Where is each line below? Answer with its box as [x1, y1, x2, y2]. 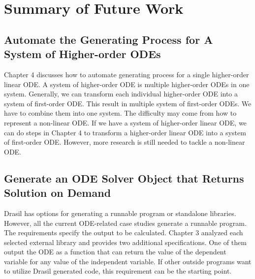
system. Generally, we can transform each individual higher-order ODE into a [4, 89, 238, 99]
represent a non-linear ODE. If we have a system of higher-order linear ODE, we [4, 117, 247, 127]
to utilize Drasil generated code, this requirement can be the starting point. [4, 266, 232, 276]
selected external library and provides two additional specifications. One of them [4, 237, 247, 247]
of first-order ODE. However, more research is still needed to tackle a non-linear [4, 137, 245, 147]
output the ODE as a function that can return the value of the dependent [4, 247, 226, 257]
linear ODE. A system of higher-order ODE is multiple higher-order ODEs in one [4, 79, 250, 89]
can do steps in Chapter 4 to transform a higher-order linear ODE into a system [4, 127, 246, 137]
